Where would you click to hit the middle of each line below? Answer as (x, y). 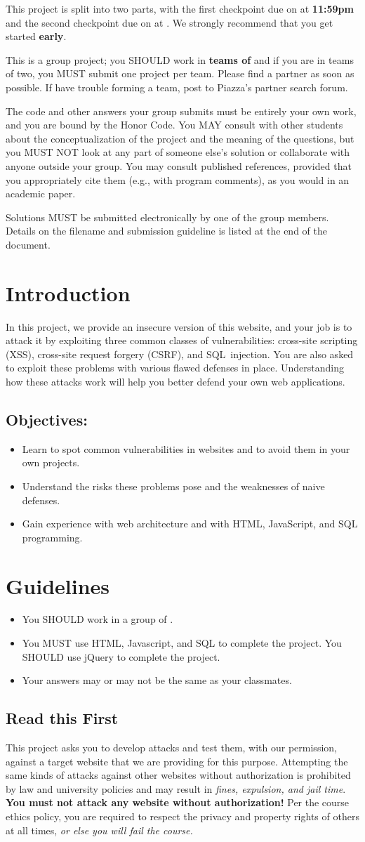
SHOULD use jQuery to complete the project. (121, 656)
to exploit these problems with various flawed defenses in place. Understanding (175, 368)
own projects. (51, 462)
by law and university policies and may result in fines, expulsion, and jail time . (176, 788)
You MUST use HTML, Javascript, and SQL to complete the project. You (182, 643)
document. (28, 244)
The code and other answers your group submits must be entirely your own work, (181, 111)
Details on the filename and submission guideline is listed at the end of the (166, 231)
